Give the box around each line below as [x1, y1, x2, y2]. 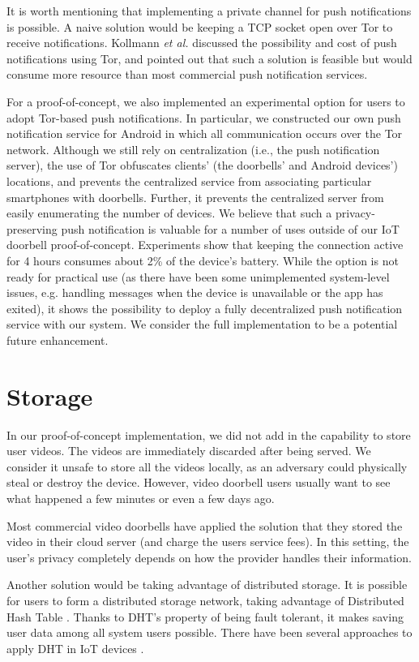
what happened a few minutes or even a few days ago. [6, 489, 275, 506]
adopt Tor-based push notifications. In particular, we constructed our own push [6, 109, 401, 126]
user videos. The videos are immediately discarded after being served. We [6, 442, 371, 459]
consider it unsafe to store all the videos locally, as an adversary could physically [6, 458, 408, 475]
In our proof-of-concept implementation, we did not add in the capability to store [6, 426, 411, 443]
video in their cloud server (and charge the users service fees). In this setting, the [6, 533, 409, 550]
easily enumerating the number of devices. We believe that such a [6, 204, 332, 221]
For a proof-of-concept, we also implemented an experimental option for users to [6, 92, 405, 110]
